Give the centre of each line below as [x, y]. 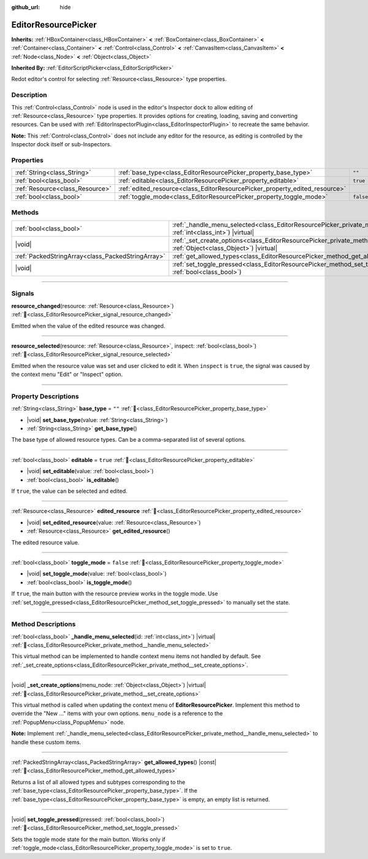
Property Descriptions [45, 396]
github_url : [25, 7]
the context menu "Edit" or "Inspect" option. [67, 374]
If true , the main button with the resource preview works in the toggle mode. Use [115, 594]
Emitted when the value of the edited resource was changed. [88, 326]
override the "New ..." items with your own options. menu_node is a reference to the [117, 713]
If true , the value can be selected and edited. [70, 491]
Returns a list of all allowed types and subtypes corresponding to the [98, 782]
